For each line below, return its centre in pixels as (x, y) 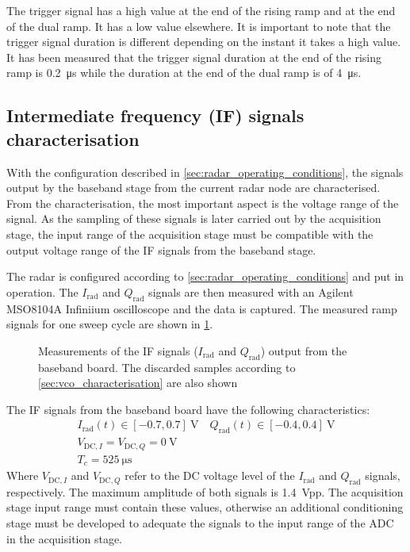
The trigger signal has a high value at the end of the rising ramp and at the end (201, 10)
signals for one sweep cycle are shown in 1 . (110, 324)
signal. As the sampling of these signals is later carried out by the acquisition (194, 218)
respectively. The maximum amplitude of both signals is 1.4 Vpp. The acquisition (205, 491)
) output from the (304, 350)
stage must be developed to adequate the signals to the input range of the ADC (200, 523)
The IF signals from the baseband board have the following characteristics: (188, 409)
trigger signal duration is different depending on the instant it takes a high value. (204, 42)
